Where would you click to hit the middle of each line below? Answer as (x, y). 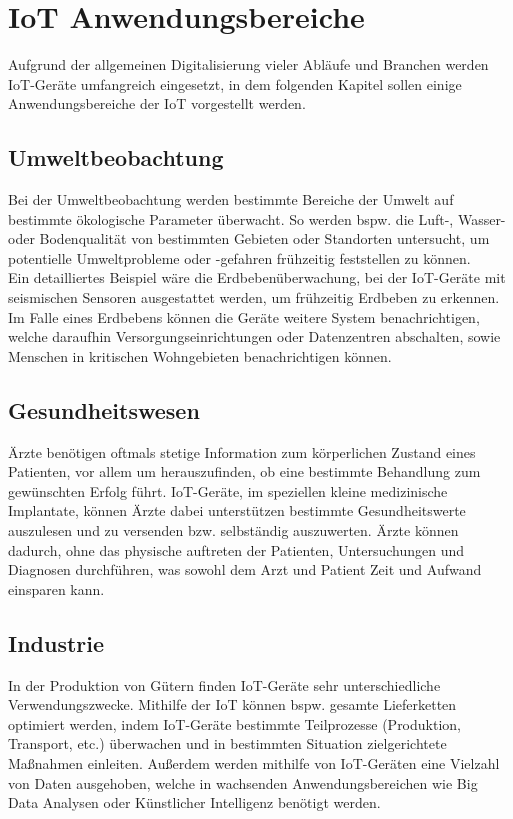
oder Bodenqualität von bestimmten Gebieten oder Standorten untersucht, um (249, 238)
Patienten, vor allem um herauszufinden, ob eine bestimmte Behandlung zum (244, 471)
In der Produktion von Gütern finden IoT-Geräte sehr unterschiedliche (224, 684)
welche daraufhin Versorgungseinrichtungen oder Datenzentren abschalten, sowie (254, 336)
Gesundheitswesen (104, 409)
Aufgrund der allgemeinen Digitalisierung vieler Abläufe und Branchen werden (248, 64)
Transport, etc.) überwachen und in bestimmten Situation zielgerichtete (227, 743)
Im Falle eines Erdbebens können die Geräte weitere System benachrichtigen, (244, 316)
